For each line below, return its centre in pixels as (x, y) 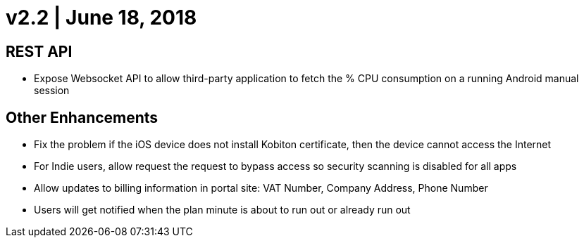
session (52, 91)
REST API (39, 51)
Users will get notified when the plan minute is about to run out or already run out (222, 210)
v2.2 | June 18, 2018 (101, 18)
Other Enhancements (82, 117)
